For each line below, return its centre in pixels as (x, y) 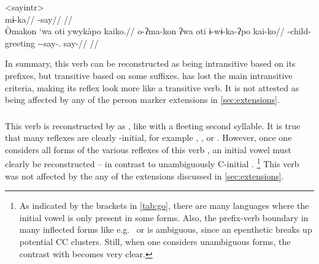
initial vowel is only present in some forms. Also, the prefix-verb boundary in (164, 217)
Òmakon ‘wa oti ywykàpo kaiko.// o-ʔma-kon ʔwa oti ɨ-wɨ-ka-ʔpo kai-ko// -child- (158, 31)
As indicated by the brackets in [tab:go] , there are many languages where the (164, 206)
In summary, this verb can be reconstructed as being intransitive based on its (150, 63)
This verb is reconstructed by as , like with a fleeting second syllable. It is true (153, 125)
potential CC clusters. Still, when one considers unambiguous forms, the (155, 242)
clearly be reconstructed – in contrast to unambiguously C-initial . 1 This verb (152, 163)
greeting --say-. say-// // (52, 43)
